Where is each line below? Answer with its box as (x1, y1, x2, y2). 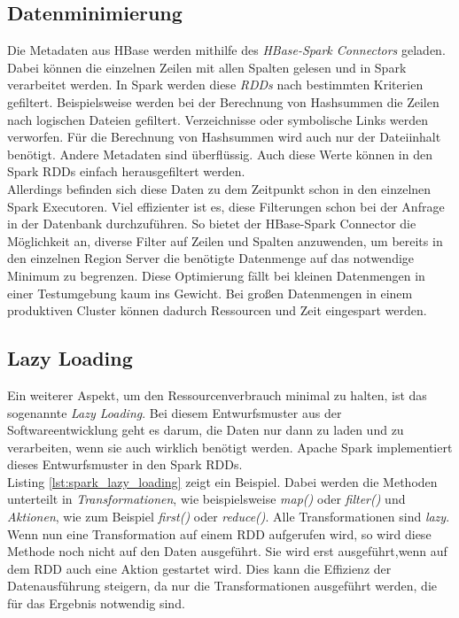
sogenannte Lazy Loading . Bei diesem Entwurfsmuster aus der (7, 403, 342, 421)
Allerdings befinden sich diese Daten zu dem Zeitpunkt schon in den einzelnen (7, 179, 432, 197)
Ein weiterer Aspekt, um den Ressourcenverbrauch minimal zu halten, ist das (7, 385, 427, 404)
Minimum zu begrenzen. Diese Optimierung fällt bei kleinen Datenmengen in (7, 266, 425, 284)
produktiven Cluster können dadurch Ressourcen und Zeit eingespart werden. (7, 301, 427, 320)
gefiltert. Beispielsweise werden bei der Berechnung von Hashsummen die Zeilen (7, 92, 440, 111)
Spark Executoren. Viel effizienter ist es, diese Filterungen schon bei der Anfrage (7, 197, 445, 215)
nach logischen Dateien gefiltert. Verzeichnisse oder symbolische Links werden (7, 110, 429, 128)
